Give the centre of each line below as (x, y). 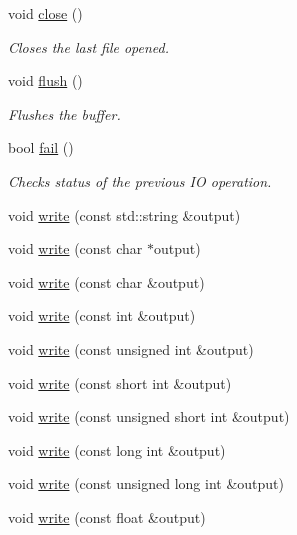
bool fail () (41, 147)
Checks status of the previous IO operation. (140, 180)
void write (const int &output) (102, 315)
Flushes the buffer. (64, 113)
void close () (45, 13)
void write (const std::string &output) (124, 214)
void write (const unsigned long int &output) (146, 483)
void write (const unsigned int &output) (131, 348)
